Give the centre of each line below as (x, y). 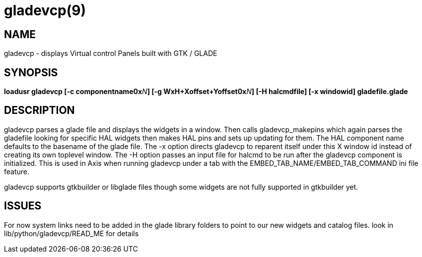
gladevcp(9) (45, 10)
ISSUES (23, 206)
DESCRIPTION (39, 110)
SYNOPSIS (31, 72)
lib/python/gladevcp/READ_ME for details (71, 233)
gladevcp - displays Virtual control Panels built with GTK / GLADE (111, 53)
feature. (17, 171)
